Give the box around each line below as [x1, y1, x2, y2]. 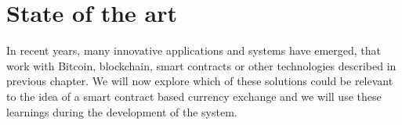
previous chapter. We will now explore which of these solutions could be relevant [6, 73, 393, 89]
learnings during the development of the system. [6, 103, 237, 120]
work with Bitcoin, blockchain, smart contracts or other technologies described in [6, 57, 397, 73]
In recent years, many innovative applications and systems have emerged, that [6, 42, 382, 59]
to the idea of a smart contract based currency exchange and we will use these [6, 87, 382, 104]
